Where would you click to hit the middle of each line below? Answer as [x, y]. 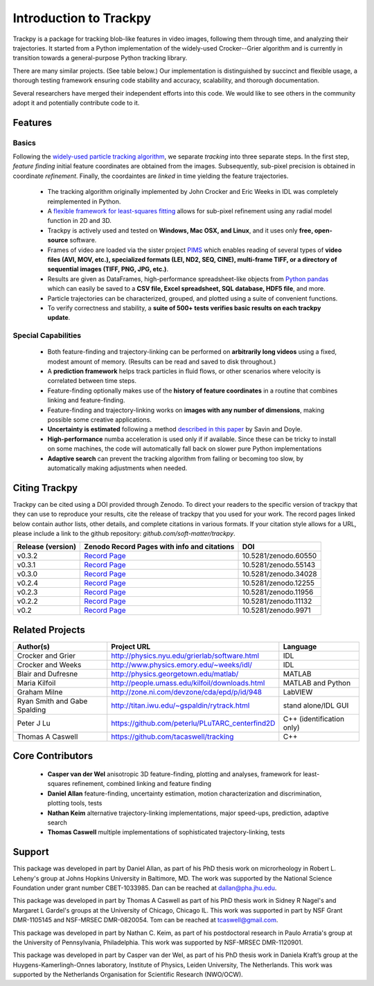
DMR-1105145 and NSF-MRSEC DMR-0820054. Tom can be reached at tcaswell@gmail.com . [145, 920]
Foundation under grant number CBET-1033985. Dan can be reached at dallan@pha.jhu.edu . [145, 888]
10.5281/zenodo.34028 [280, 574]
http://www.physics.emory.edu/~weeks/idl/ [182, 665]
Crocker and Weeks [49, 665]
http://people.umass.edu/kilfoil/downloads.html [188, 683]
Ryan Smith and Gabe [52, 701]
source [58, 240]
